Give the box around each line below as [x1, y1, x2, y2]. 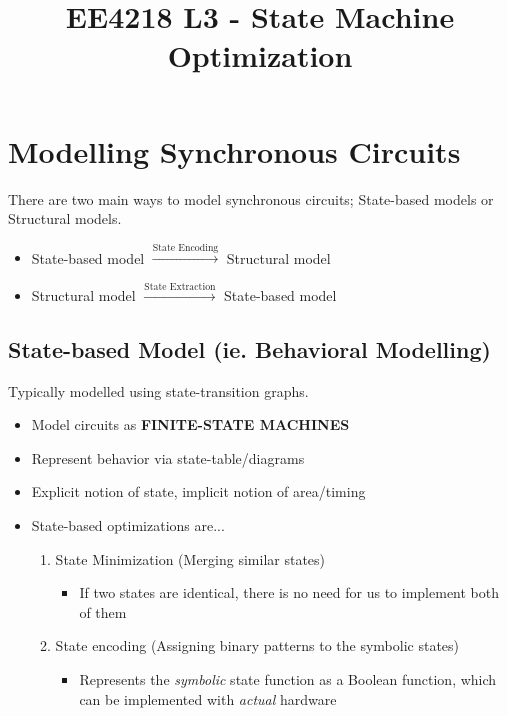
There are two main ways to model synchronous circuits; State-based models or [8, 188, 494, 209]
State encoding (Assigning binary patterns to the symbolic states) [55, 635, 460, 656]
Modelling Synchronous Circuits [8, 130, 461, 171]
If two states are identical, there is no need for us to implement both [79, 582, 499, 603]
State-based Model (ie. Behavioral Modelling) [8, 333, 491, 364]
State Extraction [144, 282, 216, 293]
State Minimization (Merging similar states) [55, 548, 326, 569]
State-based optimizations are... [31, 515, 225, 536]
